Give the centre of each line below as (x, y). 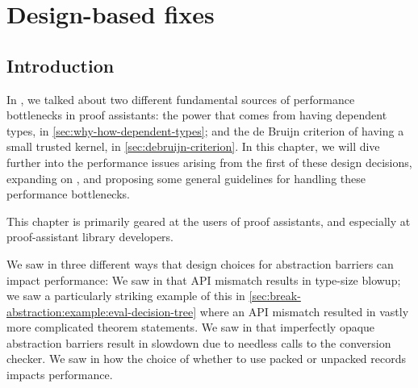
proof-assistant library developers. (90, 237)
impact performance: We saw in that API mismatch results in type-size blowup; (204, 280)
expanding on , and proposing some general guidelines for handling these (186, 178)
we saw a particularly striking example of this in (126, 296)
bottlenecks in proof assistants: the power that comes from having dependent (197, 115)
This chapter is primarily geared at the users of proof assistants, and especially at (209, 221)
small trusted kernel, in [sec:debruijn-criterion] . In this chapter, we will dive (193, 146)
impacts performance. (60, 375)
